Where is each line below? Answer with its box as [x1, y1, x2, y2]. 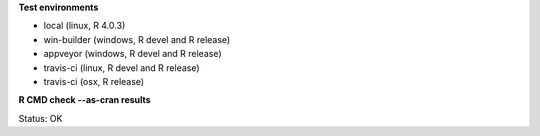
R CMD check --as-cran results [18, 94, 151, 106]
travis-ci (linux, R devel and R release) [43, 61, 200, 74]
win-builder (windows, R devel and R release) [43, 33, 231, 45]
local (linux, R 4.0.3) [43, 20, 126, 32]
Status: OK [18, 112, 63, 124]
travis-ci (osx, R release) [43, 75, 145, 87]
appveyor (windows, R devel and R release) [43, 48, 222, 60]
